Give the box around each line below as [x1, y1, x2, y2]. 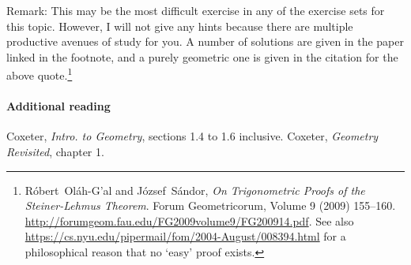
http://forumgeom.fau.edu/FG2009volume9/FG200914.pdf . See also [25, 212, 354, 229]
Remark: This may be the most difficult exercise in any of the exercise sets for [6, 2, 385, 18]
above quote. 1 [6, 65, 73, 84]
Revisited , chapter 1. [6, 144, 104, 160]
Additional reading [6, 98, 111, 114]
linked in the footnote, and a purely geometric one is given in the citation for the [6, 48, 398, 65]
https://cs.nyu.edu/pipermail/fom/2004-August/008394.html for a [25, 228, 346, 244]
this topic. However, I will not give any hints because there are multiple [6, 17, 353, 34]
